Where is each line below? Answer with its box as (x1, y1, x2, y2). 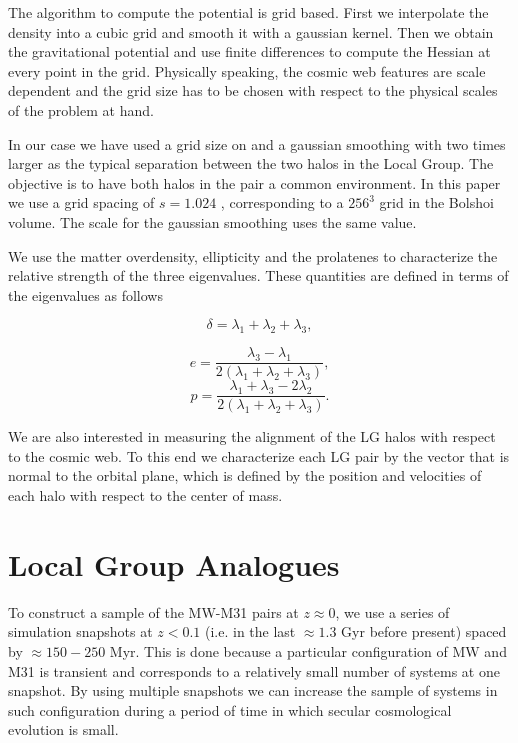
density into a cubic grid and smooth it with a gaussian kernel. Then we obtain (8, 21, 494, 42)
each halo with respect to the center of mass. (8, 485, 283, 506)
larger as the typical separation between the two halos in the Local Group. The (8, 153, 494, 174)
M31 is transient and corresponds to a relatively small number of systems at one (8, 660, 500, 681)
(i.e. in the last (205, 621, 296, 642)
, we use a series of (335, 601, 450, 622)
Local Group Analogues (8, 543, 340, 584)
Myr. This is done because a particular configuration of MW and (109, 640, 507, 661)
